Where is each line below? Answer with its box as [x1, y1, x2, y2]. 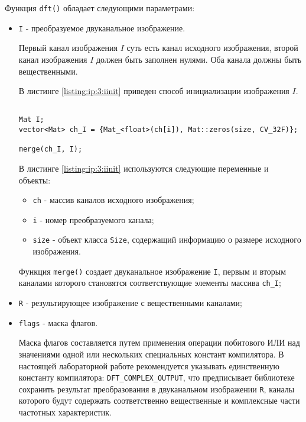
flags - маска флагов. [18, 316, 98, 328]
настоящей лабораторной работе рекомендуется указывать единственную [18, 359, 280, 372]
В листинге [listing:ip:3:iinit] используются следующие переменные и [18, 162, 269, 174]
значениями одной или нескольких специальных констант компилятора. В [18, 347, 284, 360]
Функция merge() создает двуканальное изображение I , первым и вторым [18, 265, 287, 277]
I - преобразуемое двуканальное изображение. [18, 21, 185, 34]
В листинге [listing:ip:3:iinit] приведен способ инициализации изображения [18, 85, 289, 97]
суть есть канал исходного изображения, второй [126, 41, 298, 54]
